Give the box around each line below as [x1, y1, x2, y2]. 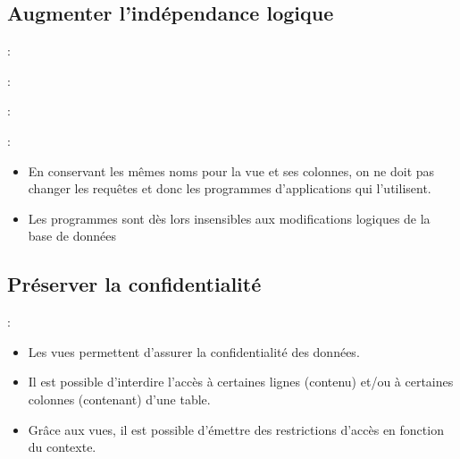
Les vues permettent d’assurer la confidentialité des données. [28, 342, 360, 361]
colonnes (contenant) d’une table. [28, 389, 211, 408]
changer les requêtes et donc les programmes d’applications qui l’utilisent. [28, 179, 431, 198]
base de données [28, 226, 116, 245]
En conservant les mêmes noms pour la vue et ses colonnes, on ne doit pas [28, 161, 435, 180]
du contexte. [28, 438, 96, 456]
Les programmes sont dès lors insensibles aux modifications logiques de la [28, 208, 431, 227]
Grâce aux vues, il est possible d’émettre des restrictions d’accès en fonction [28, 420, 444, 438]
